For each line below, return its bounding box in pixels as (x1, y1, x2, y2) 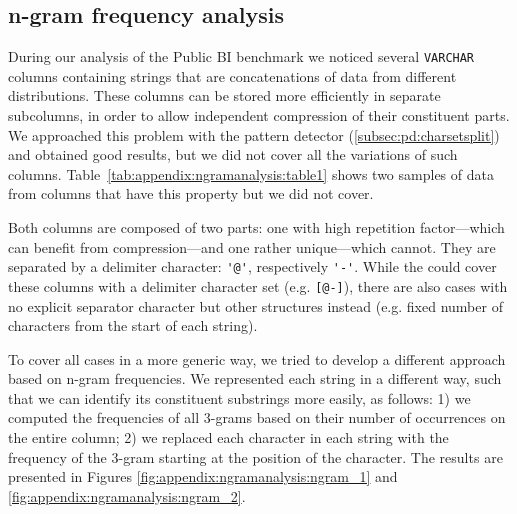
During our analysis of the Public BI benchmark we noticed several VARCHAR (8, 46, 475, 67)
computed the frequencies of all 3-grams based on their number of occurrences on (8, 407, 506, 428)
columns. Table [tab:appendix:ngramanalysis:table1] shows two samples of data (8, 163, 494, 184)
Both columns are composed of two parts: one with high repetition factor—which (8, 217, 505, 238)
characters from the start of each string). (8, 315, 258, 336)
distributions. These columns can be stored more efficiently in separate (8, 85, 441, 106)
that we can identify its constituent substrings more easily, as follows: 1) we (8, 387, 471, 408)
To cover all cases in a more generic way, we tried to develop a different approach (8, 348, 506, 369)
